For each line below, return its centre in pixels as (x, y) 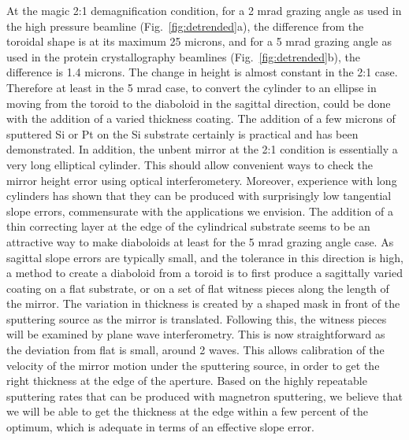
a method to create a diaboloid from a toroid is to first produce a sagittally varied (204, 273)
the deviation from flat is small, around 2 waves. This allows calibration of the (195, 350)
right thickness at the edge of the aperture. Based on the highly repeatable (187, 381)
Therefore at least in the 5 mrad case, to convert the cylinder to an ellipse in (191, 87)
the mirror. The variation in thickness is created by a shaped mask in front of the (203, 303)
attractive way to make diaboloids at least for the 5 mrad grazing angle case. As (200, 241)
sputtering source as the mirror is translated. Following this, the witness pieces (197, 318)
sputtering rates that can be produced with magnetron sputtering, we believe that (204, 396)
